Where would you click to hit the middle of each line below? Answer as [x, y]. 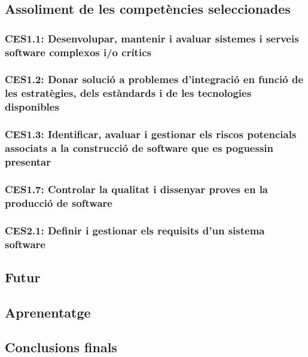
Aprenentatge [48, 312]
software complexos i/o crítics [78, 52]
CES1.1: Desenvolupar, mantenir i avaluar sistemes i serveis [152, 38]
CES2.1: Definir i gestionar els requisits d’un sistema [135, 230]
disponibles [32, 107]
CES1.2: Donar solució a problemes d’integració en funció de [154, 79]
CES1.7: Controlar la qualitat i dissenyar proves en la [136, 189]
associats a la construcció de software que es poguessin [139, 148]
